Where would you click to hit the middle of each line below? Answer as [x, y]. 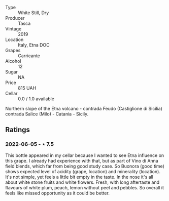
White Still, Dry [33, 13]
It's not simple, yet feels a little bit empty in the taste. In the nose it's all [79, 177]
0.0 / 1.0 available [36, 99]
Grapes [13, 50]
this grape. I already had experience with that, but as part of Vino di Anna [82, 160]
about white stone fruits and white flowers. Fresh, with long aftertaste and [82, 182]
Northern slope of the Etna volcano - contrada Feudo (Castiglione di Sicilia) [84, 109]
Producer [15, 18]
